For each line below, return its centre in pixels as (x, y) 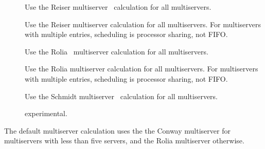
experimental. (46, 113)
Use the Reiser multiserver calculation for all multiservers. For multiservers (143, 24)
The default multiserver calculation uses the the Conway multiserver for (117, 130)
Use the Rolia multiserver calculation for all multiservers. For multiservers (142, 69)
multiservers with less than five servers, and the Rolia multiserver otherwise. (124, 141)
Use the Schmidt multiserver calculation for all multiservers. (121, 96)
